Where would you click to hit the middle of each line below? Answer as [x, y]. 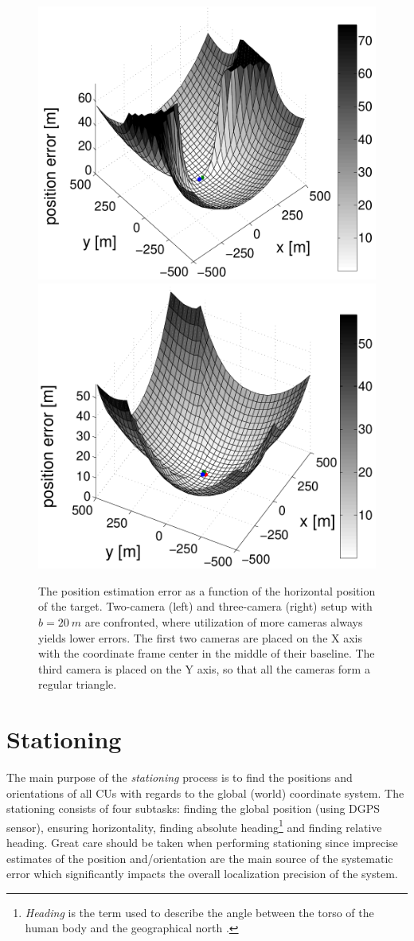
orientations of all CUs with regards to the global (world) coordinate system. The [205, 793]
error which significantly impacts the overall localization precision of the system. [202, 874]
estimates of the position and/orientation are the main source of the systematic [200, 858]
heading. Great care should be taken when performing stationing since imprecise [202, 843]
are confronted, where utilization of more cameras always [224, 621]
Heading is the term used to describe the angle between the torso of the [199, 912]
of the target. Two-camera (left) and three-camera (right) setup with [205, 606]
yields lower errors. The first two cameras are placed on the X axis [200, 637]
